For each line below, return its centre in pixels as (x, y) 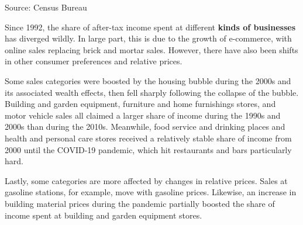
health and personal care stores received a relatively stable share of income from (148, 138)
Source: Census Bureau (46, 7)
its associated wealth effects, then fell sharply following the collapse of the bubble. (152, 92)
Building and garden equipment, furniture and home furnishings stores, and (140, 104)
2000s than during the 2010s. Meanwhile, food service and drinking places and (145, 127)
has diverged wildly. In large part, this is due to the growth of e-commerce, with (148, 38)
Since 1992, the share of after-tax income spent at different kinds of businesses (150, 27)
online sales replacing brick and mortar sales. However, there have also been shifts (151, 49)
